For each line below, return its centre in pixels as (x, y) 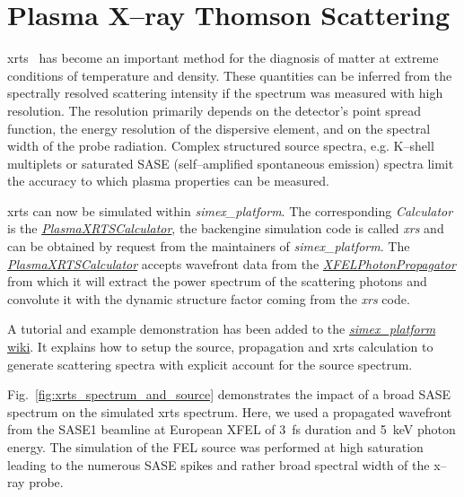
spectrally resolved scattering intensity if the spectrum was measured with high (225, 93)
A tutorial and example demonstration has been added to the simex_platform (222, 329)
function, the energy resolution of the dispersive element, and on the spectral (219, 128)
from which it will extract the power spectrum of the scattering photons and (217, 281)
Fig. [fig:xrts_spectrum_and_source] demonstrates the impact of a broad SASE (229, 394)
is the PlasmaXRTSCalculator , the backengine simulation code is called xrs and (226, 228)
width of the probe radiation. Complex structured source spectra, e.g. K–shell (221, 146)
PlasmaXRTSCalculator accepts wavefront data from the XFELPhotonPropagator (232, 263)
